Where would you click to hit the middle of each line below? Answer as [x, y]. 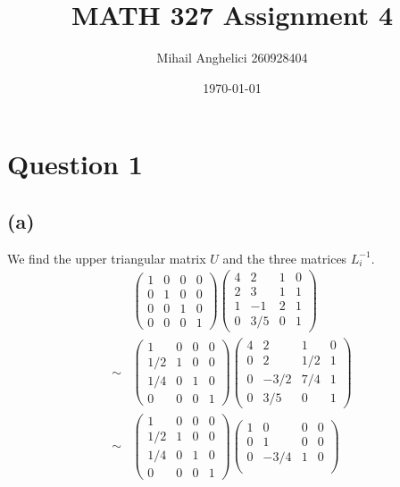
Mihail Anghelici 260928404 [232, 58]
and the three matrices [285, 258]
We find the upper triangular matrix [107, 258]
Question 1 [75, 164]
